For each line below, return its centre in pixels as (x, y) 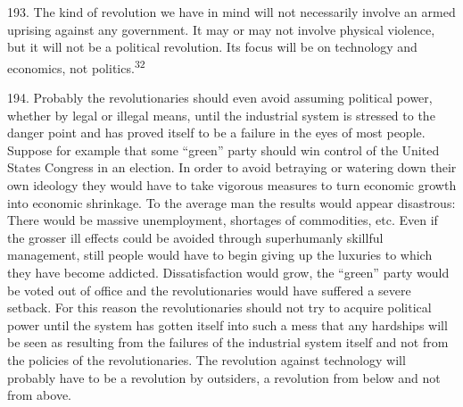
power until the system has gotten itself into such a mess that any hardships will (227, 324)
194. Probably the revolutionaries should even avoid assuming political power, (220, 98)
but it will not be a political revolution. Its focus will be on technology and (212, 47)
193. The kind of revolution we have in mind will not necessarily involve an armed (231, 12)
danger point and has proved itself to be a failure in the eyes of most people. (216, 133)
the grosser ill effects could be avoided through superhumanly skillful (195, 237)
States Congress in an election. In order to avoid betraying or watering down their (232, 167)
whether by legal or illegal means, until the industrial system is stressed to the (221, 115)
